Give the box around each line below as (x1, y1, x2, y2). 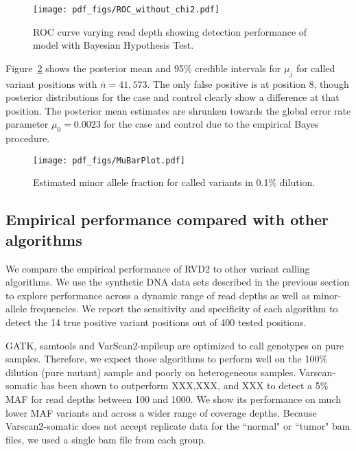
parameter (5, 117, 49, 131)
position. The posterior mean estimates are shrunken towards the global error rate (5, 103, 351, 117)
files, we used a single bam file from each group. (5, 432, 206, 446)
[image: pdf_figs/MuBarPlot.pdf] (33, 155, 185, 165)
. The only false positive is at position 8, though (147, 76, 349, 91)
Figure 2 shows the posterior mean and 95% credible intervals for (5, 60, 281, 75)
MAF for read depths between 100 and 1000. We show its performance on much (5, 392, 342, 406)
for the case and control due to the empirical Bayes (104, 117, 319, 131)
